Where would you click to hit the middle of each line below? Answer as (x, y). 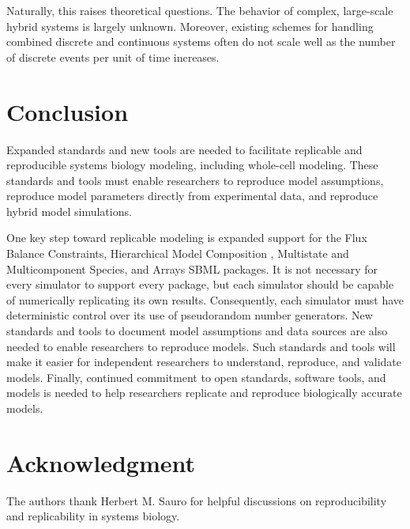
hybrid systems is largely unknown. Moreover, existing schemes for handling (190, 26)
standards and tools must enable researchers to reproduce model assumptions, (195, 180)
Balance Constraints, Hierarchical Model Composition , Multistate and (178, 253)
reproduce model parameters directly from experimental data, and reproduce (192, 196)
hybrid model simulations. (69, 211)
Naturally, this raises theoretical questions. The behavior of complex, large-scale (200, 10)
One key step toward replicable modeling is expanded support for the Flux (187, 238)
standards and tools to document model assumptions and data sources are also (197, 331)
